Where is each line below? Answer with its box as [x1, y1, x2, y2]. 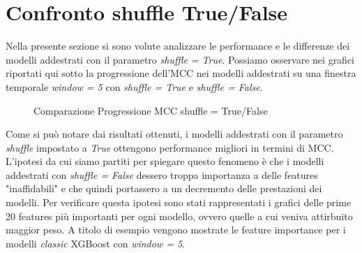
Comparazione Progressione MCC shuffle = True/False [33, 103, 268, 117]
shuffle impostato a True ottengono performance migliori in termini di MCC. [6, 140, 334, 154]
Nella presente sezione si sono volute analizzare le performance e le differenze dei [6, 38, 350, 53]
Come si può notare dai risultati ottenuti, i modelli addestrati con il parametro [6, 127, 343, 141]
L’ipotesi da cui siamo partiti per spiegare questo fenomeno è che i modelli [6, 154, 324, 168]
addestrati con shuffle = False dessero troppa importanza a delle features [6, 167, 318, 182]
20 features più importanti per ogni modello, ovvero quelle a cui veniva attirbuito [6, 208, 353, 223]
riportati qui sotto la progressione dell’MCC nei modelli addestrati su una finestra [6, 66, 356, 80]
